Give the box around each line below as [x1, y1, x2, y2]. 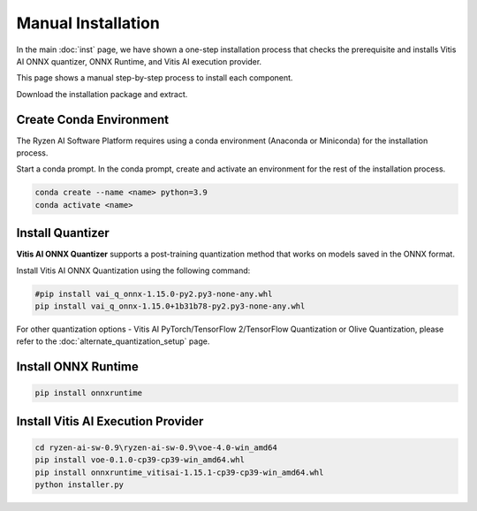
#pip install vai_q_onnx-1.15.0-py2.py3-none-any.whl [34, 288, 273, 299]
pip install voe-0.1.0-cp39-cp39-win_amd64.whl [34, 455, 245, 465]
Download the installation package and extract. [16, 88, 188, 99]
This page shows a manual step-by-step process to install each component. [16, 72, 293, 83]
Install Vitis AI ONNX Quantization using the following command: [16, 265, 251, 276]
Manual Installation [16, 13, 161, 33]
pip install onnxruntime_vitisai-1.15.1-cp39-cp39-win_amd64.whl [34, 467, 324, 477]
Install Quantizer [16, 225, 110, 240]
